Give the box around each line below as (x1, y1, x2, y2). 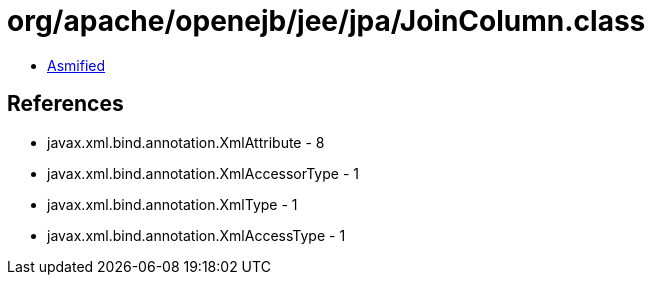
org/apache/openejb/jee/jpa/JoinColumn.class (7, 4, 646, 38)
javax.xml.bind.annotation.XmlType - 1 (47, 195, 298, 213)
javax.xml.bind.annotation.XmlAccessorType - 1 (47, 164, 359, 182)
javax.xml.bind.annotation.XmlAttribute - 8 (47, 133, 325, 151)
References (7, 91, 124, 117)
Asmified (47, 56, 106, 74)
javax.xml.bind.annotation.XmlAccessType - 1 (47, 226, 346, 244)
